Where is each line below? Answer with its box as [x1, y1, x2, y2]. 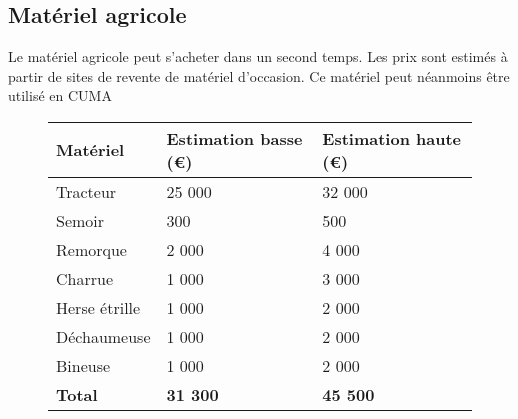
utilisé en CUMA [8, 85, 112, 106]
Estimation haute [322, 126, 462, 150]
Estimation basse [166, 126, 303, 150]
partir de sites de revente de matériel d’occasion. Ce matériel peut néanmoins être [8, 65, 510, 86]
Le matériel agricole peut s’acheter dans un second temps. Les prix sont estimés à [8, 46, 508, 67]
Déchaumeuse [56, 324, 151, 348]
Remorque [56, 237, 127, 261]
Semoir [56, 208, 105, 232]
